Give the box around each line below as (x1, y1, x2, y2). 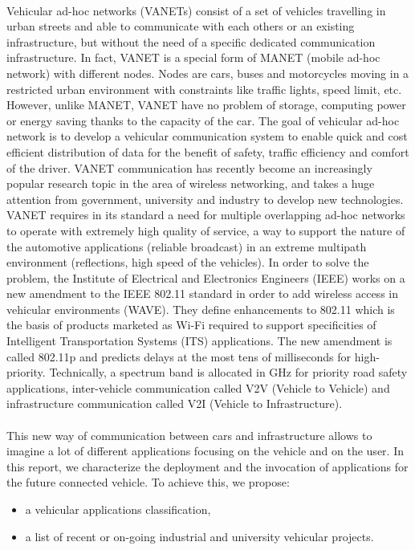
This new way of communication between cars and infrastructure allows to (6, 426, 372, 443)
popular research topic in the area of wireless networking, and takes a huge (6, 175, 375, 192)
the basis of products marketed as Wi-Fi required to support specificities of (6, 316, 376, 333)
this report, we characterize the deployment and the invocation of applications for (6, 458, 409, 475)
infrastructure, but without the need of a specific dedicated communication (6, 33, 376, 50)
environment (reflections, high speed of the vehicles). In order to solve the (6, 254, 369, 271)
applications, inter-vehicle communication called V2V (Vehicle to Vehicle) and (6, 379, 390, 396)
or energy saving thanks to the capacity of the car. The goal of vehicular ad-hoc (6, 112, 400, 128)
